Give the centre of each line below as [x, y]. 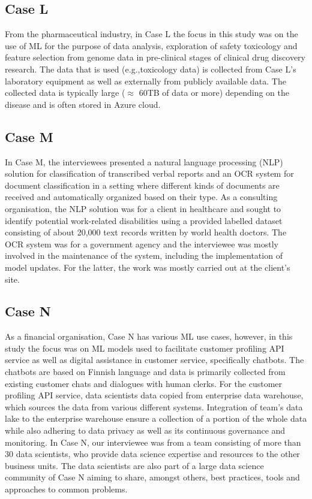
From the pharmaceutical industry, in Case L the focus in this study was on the [151, 34]
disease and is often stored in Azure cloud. [83, 104]
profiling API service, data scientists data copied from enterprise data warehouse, [154, 395]
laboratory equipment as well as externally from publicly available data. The [145, 81]
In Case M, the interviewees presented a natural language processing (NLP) [144, 161]
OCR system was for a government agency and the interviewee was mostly [142, 244]
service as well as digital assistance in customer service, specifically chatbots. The [154, 360]
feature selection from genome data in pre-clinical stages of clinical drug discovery [155, 57]
